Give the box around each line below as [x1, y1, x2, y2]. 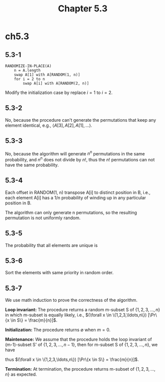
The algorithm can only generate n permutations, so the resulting [5, 209, 137, 215]
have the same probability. [5, 162, 59, 168]
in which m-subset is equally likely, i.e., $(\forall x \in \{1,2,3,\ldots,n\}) [5, 312, 147, 318]
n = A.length [14, 68, 41, 73]
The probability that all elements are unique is [5, 242, 98, 248]
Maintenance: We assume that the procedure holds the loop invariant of [5, 336, 152, 342]
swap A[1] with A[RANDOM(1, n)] [14, 72, 80, 77]
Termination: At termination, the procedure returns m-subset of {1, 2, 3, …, [5, 366, 156, 372]
